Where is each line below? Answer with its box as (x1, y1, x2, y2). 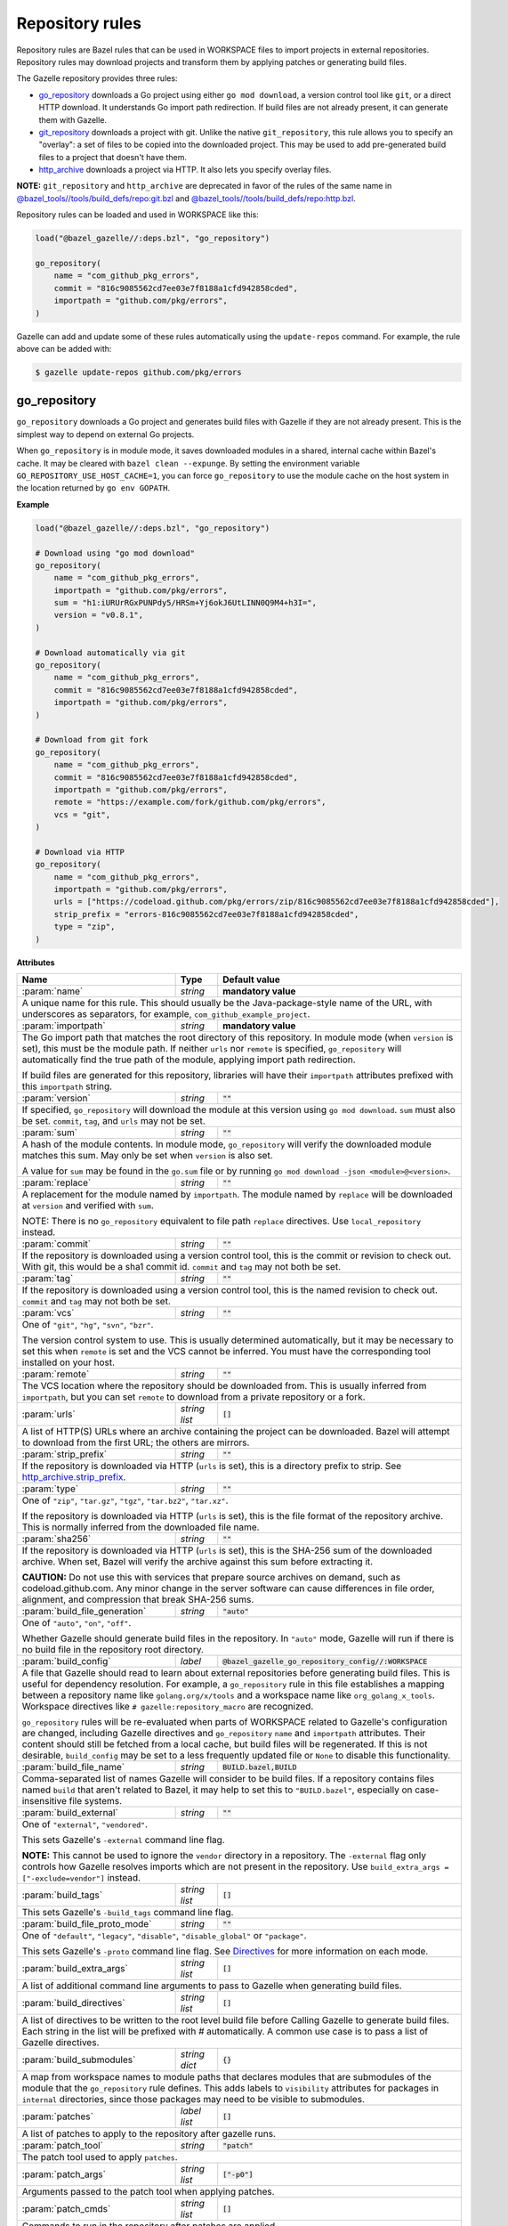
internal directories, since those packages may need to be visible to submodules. (21, 2093, 365, 2106)
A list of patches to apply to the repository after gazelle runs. (21, 2128, 276, 2141)
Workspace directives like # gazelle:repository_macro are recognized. (21, 1701, 314, 1713)
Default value (222, 973, 280, 986)
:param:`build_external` (21, 1807, 119, 1819)
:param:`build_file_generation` (21, 1605, 147, 1618)
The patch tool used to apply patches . (21, 2151, 178, 2164)
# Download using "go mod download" (35, 548, 196, 558)
